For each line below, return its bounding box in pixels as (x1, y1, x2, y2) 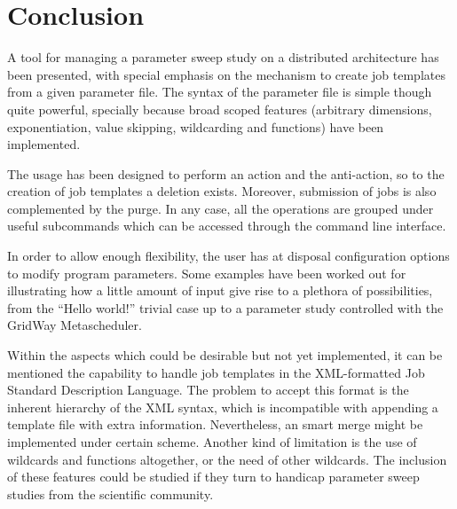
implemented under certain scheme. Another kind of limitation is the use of (7, 433, 417, 450)
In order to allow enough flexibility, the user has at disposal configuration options (7, 247, 450, 265)
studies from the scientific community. (7, 484, 214, 503)
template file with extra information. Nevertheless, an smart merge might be (7, 415, 423, 434)
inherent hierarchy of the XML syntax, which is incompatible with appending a (7, 397, 438, 416)
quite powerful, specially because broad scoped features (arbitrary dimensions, (7, 99, 432, 118)
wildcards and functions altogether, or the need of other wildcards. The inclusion (7, 450, 447, 468)
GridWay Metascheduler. (7, 316, 142, 334)
